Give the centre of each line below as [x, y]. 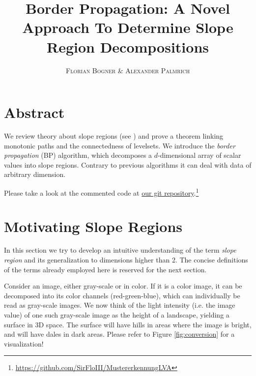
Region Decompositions [128, 46]
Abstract [34, 112]
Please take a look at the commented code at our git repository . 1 [101, 192]
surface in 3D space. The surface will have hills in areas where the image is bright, [128, 324]
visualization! [24, 343]
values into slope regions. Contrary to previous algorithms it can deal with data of [128, 164]
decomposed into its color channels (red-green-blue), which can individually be [122, 295]
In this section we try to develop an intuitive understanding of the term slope [120, 250]
